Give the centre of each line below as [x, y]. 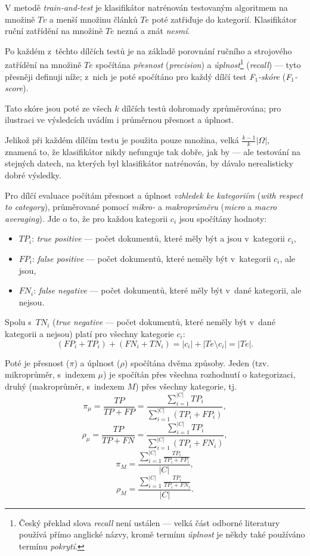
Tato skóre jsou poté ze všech [58, 108]
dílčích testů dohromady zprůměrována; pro [201, 108]
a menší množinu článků [93, 19]
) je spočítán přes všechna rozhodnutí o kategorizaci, [199, 374]
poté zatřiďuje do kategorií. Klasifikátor [224, 19]
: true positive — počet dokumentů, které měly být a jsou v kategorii [158, 238]
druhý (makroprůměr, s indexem [65, 386]
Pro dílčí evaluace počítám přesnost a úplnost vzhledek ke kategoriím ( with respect [154, 195]
